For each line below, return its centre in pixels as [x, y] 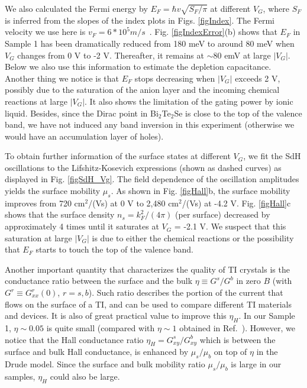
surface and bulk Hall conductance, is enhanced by [97, 352]
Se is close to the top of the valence [238, 113]
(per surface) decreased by [223, 214]
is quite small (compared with [101, 328]
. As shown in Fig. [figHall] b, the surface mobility [201, 191]
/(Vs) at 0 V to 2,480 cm [134, 203]
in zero [248, 281]
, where [276, 8]
